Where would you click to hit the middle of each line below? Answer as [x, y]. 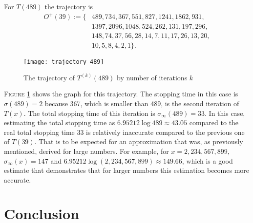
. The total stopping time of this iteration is [89, 113]
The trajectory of [49, 77]
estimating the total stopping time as [60, 122]
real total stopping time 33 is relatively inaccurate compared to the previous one [124, 132]
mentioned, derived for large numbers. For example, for [86, 151]
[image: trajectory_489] [64, 62]
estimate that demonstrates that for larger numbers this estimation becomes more [126, 170]
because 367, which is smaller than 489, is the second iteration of [142, 103]
